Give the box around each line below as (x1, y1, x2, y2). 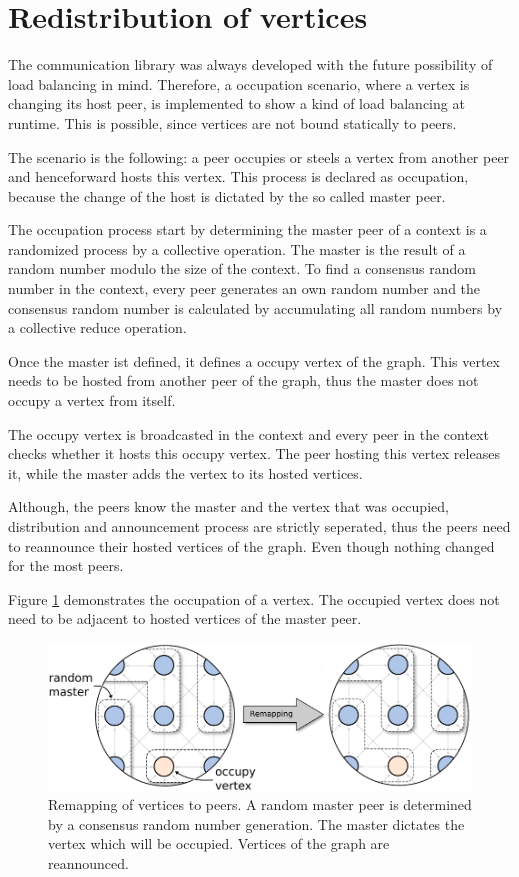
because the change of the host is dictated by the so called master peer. (8, 185, 446, 206)
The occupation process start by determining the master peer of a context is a (8, 219, 487, 240)
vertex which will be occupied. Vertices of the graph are (48, 833, 390, 854)
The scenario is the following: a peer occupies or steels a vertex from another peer (8, 146, 510, 167)
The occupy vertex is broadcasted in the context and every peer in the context (8, 423, 489, 444)
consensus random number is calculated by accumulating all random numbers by (8, 297, 503, 318)
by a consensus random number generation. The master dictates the (48, 813, 465, 834)
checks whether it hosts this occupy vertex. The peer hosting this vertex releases (8, 443, 500, 464)
